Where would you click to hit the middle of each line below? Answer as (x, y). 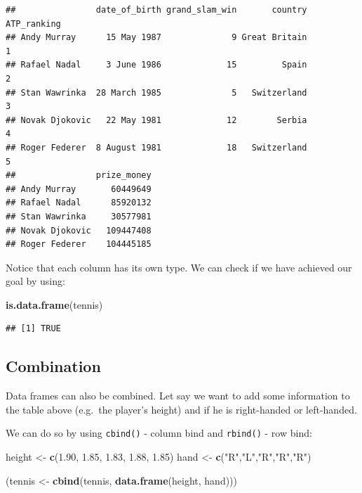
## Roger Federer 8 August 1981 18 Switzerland (156, 147)
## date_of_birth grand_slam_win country (156, 10)
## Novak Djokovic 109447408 (79, 230)
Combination (53, 366)
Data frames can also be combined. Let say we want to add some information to (178, 396)
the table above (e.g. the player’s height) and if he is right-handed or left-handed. (181, 409)
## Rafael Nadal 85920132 (79, 203)
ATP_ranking (33, 24)
